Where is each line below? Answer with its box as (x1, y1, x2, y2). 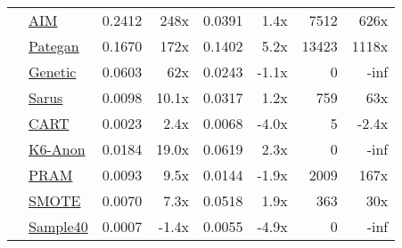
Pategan (29, 36, 79, 56)
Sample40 (29, 216, 88, 236)
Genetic (29, 61, 77, 82)
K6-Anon (29, 139, 86, 159)
